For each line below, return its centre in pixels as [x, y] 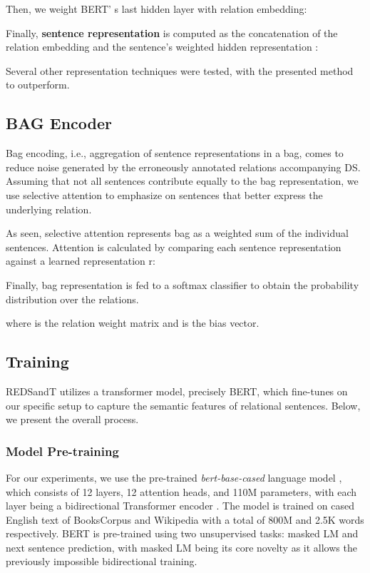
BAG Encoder [59, 123]
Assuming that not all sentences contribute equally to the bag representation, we [182, 181]
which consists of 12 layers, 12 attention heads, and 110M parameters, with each [181, 491]
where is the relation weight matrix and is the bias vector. [133, 323]
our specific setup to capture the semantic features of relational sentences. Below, [183, 405]
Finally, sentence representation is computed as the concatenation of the [172, 32]
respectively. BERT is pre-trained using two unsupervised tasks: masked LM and [182, 533]
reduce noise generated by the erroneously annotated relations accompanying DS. [183, 167]
